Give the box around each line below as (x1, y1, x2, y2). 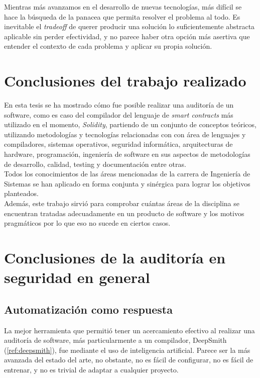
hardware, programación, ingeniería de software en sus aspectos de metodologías (4, 149, 250, 159)
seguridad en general (4, 267, 150, 288)
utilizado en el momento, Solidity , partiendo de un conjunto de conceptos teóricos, (4, 119, 256, 130)
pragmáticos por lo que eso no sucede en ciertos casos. (4, 218, 171, 228)
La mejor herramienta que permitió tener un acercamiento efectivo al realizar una (4, 325, 255, 335)
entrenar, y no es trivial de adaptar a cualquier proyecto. (4, 364, 179, 374)
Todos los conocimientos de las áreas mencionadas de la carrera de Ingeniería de (4, 168, 250, 179)
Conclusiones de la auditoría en (4, 247, 226, 267)
